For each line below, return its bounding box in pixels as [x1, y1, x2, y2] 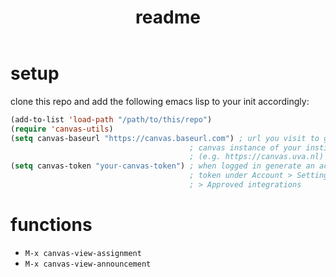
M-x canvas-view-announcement [24, 259, 152, 269]
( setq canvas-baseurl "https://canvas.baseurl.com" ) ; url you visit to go [10, 133, 333, 143]
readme [135, 6, 201, 29]
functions [10, 214, 93, 236]
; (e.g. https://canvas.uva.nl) [189, 152, 325, 162]
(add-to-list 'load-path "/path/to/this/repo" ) [10, 114, 213, 125]
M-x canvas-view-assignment [24, 248, 142, 258]
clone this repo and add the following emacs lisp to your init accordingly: [10, 95, 310, 107]
